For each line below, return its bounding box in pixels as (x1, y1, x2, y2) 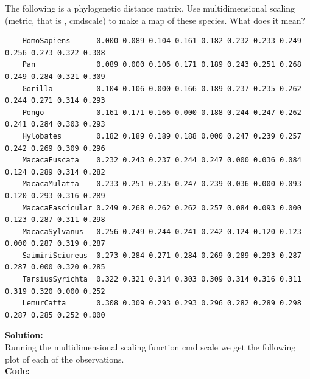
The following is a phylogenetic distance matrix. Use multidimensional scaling (5, 2, 295, 14)
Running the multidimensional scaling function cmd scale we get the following (5, 341, 296, 353)
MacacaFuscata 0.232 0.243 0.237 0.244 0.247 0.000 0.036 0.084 (22, 156, 301, 165)
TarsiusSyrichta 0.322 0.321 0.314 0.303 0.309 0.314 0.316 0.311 (22, 275, 301, 284)
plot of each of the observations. (5, 352, 124, 365)
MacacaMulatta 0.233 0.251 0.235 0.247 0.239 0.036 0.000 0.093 (22, 179, 301, 189)
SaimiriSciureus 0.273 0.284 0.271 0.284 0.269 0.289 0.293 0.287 (22, 251, 301, 260)
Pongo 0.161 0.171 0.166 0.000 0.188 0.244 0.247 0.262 (22, 108, 301, 117)
